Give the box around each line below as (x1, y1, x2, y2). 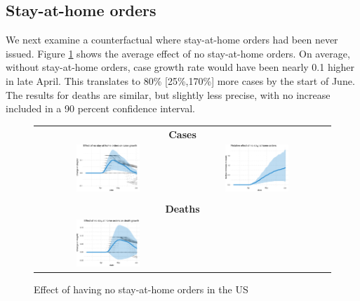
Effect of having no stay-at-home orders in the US (34, 282, 248, 297)
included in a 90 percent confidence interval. (6, 101, 195, 116)
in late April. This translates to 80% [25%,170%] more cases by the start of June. (6, 73, 355, 88)
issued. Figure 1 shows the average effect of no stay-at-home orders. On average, (6, 46, 350, 60)
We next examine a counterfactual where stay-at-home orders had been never (6, 32, 338, 47)
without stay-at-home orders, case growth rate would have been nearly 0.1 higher (6, 60, 355, 74)
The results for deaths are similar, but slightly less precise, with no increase (6, 87, 331, 102)
